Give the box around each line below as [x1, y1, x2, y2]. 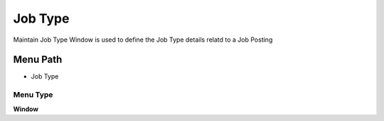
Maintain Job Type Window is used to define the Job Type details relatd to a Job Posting [13, 35, 273, 44]
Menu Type [13, 90, 53, 100]
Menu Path [13, 54, 63, 66]
